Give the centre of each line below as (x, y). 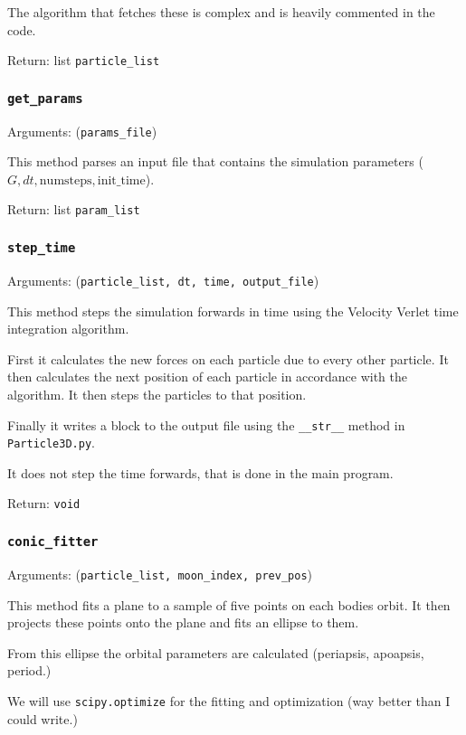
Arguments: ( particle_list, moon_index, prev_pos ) (160, 574)
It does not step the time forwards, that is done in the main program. (200, 472)
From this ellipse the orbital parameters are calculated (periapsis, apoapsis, (216, 652)
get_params (45, 98)
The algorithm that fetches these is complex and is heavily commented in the (221, 12)
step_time (42, 248)
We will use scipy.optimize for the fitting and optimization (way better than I (229, 700)
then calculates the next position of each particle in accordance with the (207, 377)
